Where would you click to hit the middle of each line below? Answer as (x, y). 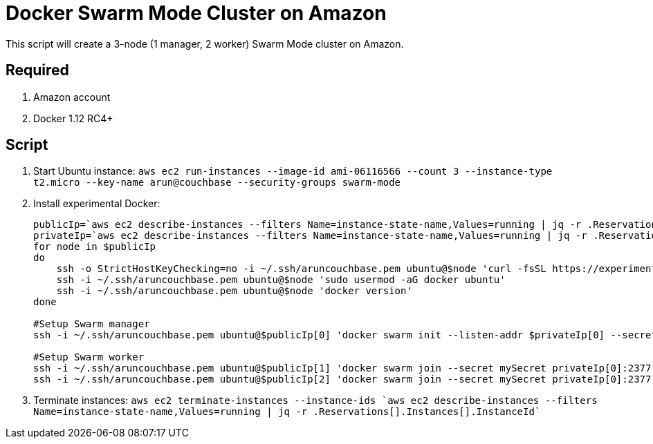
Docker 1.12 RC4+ (73, 118)
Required (37, 70)
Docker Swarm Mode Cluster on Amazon (196, 13)
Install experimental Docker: (97, 204)
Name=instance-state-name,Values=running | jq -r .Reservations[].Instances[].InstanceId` (287, 412)
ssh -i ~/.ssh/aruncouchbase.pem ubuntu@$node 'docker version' (234, 291)
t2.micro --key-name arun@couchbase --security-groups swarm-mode (217, 183)
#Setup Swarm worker (89, 357)
